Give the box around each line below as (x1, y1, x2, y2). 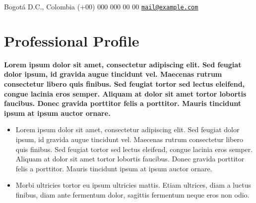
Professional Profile (4, 30, 139, 51)
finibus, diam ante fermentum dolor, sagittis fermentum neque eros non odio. (15, 189, 250, 200)
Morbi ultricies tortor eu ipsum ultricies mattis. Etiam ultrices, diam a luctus (15, 180, 251, 190)
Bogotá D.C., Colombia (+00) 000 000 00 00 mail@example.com (4, 1, 198, 11)
